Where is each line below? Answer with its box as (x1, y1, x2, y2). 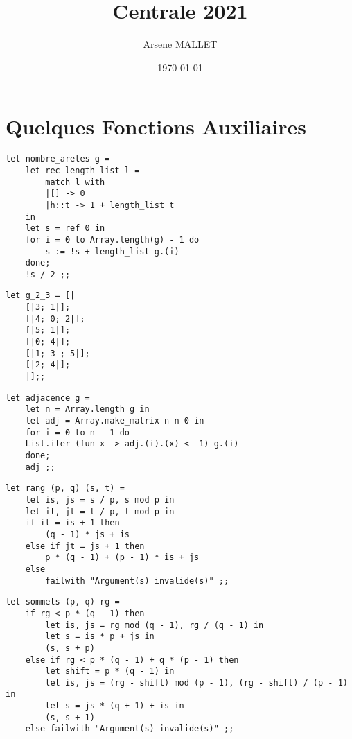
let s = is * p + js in (45, 632, 155, 642)
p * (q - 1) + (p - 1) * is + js (45, 553, 200, 563)
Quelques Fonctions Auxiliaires (6, 112, 307, 141)
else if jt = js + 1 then (25, 541, 145, 551)
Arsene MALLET (143, 37, 218, 51)
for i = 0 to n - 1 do (25, 427, 130, 437)
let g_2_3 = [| (6, 290, 76, 301)
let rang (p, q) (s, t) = (6, 483, 125, 494)
